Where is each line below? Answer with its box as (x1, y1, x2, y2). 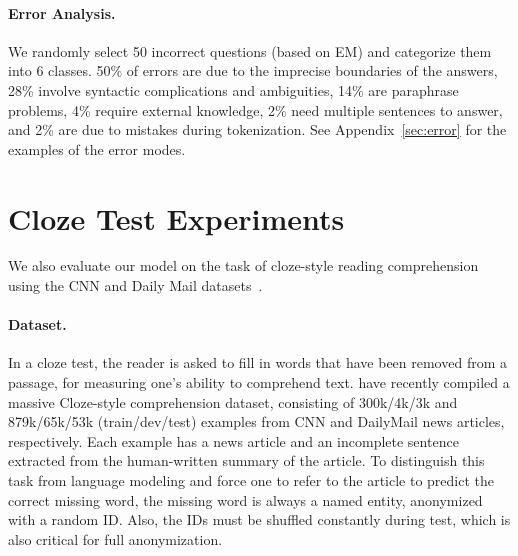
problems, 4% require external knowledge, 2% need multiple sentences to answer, (8, 99, 503, 120)
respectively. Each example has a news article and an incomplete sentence (8, 430, 459, 451)
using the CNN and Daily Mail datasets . (8, 275, 263, 296)
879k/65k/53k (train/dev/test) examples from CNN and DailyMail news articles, (8, 411, 505, 432)
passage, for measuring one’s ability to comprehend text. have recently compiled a (8, 372, 510, 393)
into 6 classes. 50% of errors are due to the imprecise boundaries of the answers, (8, 60, 498, 81)
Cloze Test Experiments (8, 197, 345, 238)
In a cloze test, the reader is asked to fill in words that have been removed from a (8, 352, 507, 373)
